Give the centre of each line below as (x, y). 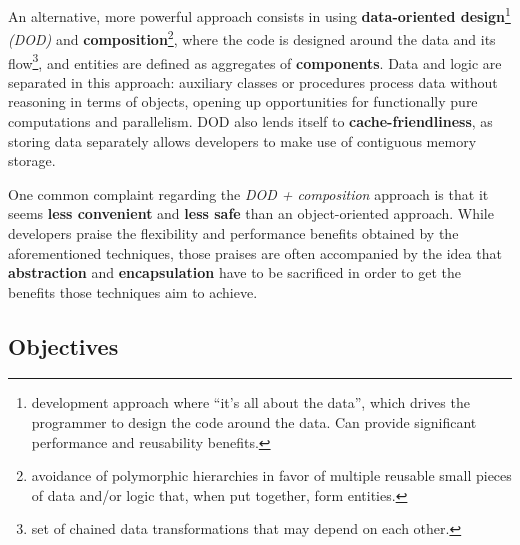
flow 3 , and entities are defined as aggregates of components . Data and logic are (255, 61)
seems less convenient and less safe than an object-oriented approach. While (251, 213)
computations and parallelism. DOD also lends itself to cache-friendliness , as (250, 120)
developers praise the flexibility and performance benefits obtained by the (233, 232)
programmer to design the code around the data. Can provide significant (254, 422)
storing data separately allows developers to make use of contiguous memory (242, 140)
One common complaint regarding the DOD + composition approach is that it (248, 193)
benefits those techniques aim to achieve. (133, 291)
